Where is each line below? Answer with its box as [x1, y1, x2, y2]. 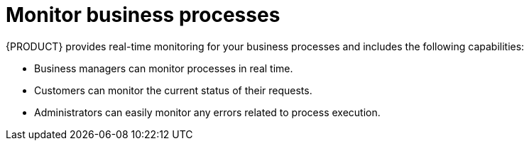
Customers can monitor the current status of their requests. [34, 84, 312, 96]
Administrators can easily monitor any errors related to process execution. [34, 106, 381, 118]
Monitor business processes [6, 3, 280, 27]
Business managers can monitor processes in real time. [34, 62, 293, 74]
